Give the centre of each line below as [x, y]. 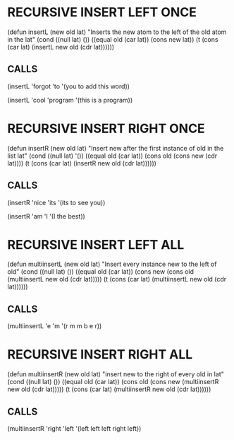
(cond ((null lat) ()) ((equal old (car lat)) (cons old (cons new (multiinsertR [113, 382]
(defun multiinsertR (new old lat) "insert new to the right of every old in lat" [116, 374]
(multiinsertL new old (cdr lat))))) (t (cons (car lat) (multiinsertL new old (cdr [117, 279]
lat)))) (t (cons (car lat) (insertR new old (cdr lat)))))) [82, 163]
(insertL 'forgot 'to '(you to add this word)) [69, 86]
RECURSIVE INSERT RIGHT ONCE [106, 128]
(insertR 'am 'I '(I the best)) [47, 216]
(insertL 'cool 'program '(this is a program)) [70, 100]
